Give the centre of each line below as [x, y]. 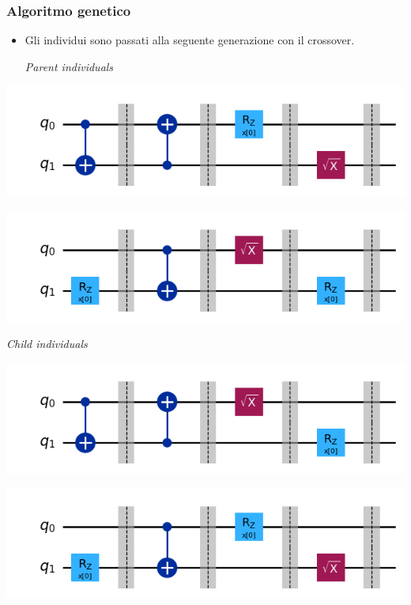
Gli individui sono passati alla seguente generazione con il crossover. [190, 40]
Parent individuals [69, 66]
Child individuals [47, 344]
